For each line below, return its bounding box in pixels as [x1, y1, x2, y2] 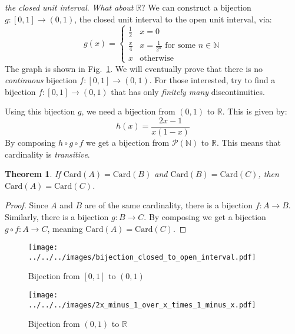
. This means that [216, 136, 281, 148]
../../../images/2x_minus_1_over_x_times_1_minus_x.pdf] [28, 300, 256, 309]
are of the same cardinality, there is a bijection [84, 199, 253, 211]
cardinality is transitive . [5, 148, 90, 160]
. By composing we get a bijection [144, 210, 266, 222]
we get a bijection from [86, 136, 170, 148]
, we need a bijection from [81, 105, 175, 117]
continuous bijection [5, 74, 77, 86]
